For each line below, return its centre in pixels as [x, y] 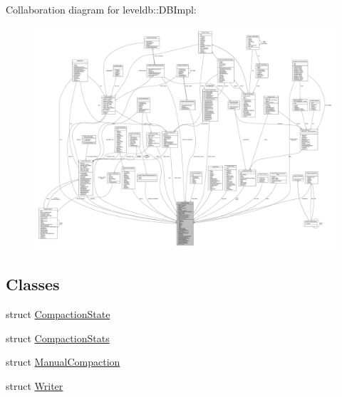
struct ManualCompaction [63, 362]
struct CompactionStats [58, 338]
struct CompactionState [58, 314]
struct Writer [35, 386]
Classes [33, 284]
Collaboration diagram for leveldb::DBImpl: [101, 9]
